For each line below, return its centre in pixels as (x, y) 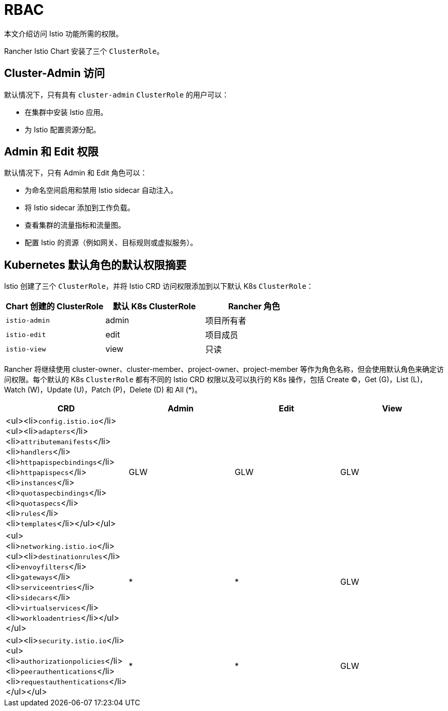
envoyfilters (44, 567)
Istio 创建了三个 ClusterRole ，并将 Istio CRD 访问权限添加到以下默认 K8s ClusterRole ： (159, 286)
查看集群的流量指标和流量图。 (75, 225)
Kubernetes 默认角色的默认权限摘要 (95, 265)
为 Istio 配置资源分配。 (63, 129)
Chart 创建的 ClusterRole (55, 307)
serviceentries (48, 588)
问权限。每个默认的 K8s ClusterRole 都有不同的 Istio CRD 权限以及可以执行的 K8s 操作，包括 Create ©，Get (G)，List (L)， (216, 380)
